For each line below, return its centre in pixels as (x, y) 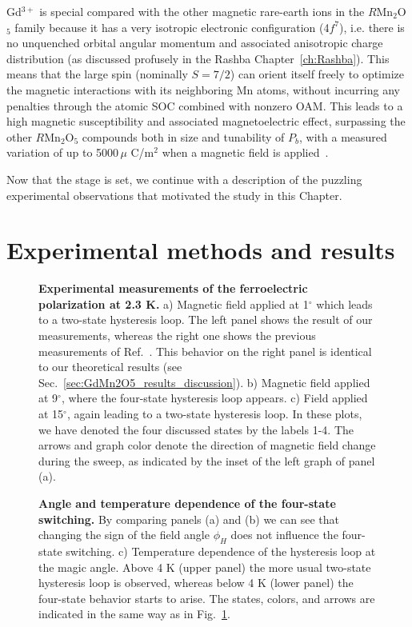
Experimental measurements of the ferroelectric (173, 288)
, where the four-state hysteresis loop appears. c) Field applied (214, 398)
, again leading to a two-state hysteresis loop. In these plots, (214, 413)
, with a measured (343, 136)
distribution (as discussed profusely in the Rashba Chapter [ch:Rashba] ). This (198, 58)
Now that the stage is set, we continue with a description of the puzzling (184, 179)
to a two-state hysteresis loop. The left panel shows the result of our (206, 319)
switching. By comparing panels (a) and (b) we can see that (189, 519)
